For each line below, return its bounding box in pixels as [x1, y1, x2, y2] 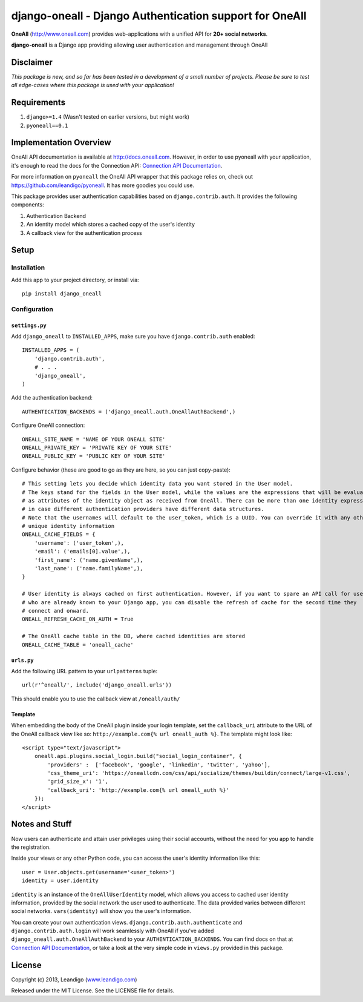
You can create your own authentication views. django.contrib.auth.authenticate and [11, 918, 243, 926]
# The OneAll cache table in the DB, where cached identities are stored [22, 633, 246, 640]
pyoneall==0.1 [26, 122, 68, 129]
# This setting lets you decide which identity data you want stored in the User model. [22, 480, 293, 487]
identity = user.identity [22, 877, 99, 884]
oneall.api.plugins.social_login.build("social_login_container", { [34, 753, 242, 760]
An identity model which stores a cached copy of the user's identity [26, 221, 195, 228]
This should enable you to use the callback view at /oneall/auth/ [11, 695, 180, 702]
